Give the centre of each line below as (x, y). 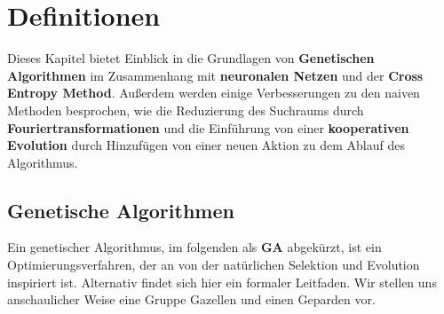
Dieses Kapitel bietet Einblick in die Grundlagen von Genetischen (191, 58)
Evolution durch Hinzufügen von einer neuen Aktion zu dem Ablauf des (206, 145)
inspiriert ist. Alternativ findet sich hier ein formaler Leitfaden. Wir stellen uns (222, 282)
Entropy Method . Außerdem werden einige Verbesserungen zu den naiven (214, 93)
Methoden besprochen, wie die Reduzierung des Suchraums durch (186, 110)
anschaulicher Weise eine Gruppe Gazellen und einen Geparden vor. (191, 299)
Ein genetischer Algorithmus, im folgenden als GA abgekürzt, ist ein (194, 247)
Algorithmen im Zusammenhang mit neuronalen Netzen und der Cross (215, 75)
